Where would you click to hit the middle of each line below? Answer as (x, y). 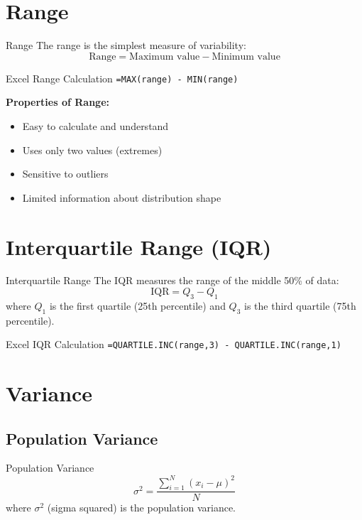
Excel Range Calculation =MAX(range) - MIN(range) (122, 78)
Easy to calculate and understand (95, 125)
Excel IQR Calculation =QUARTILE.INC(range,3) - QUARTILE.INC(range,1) (174, 344)
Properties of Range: (57, 102)
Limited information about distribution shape (122, 197)
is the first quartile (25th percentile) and (137, 305)
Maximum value (165, 56)
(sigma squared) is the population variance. (141, 508)
